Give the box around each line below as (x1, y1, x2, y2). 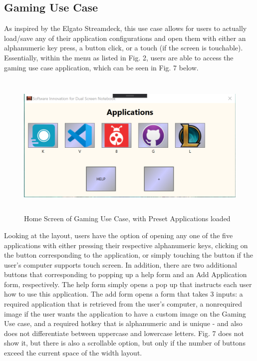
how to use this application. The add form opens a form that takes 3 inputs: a (4, 289, 243, 299)
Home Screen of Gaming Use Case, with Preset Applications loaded (24, 213, 231, 224)
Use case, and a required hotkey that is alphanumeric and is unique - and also (4, 318, 243, 329)
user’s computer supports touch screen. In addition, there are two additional (4, 259, 237, 270)
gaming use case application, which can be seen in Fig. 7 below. (4, 62, 199, 72)
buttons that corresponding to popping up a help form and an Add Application (4, 269, 247, 280)
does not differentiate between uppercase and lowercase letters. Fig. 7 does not (4, 328, 244, 338)
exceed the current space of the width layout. (4, 348, 142, 358)
